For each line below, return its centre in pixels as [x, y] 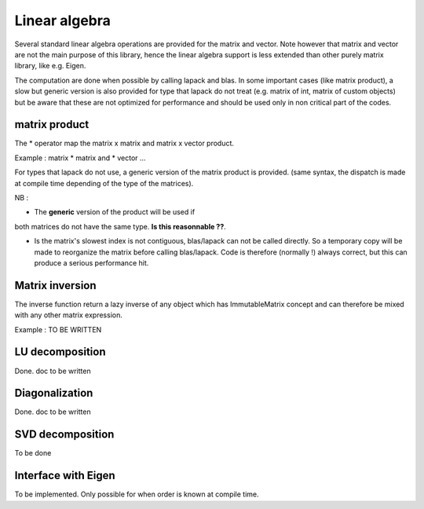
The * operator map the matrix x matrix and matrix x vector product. [124, 143]
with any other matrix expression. [69, 315]
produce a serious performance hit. [91, 262]
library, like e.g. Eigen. [50, 66]
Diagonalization [54, 393]
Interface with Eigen [65, 476]
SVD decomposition [64, 435]
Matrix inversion [56, 286]
